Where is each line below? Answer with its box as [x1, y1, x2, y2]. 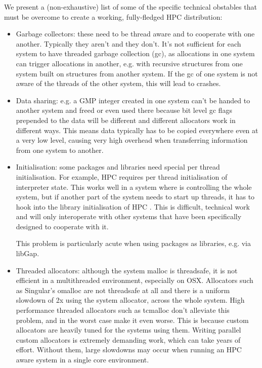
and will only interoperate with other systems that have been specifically [16, 211, 242, 222]
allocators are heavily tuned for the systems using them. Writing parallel [16, 324, 241, 335]
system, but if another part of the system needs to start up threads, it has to [16, 191, 255, 202]
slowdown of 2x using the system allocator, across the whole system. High [16, 295, 245, 305]
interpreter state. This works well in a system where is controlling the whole [16, 181, 252, 192]
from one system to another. [16, 144, 104, 155]
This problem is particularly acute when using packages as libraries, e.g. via [16, 238, 251, 249]
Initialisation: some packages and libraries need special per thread [16, 161, 220, 172]
